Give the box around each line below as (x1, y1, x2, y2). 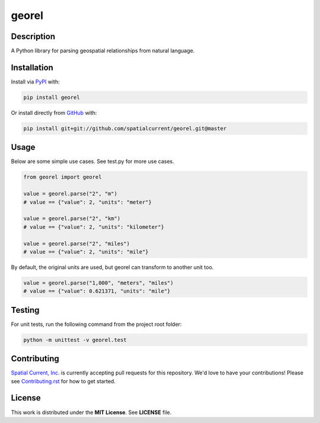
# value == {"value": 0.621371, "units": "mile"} (23, 288, 171, 294)
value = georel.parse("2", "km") (23, 215, 121, 222)
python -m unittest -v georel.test (23, 337, 127, 343)
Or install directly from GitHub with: (11, 109, 97, 116)
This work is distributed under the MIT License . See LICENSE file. (11, 409, 172, 416)
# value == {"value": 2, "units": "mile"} (23, 248, 149, 255)
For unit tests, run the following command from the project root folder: (11, 321, 182, 328)
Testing (11, 305, 40, 315)
